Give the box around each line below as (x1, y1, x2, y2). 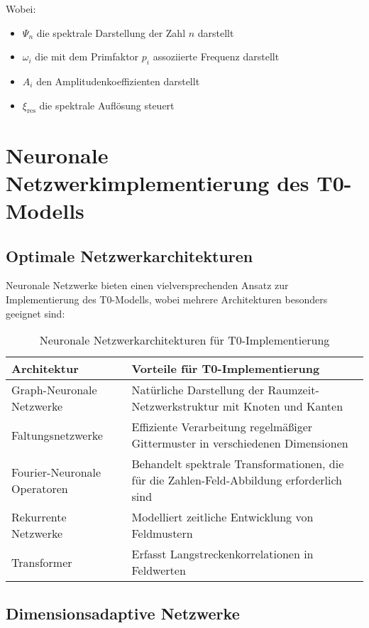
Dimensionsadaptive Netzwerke (6, 602, 240, 624)
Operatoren (11, 480, 68, 497)
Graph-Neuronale (11, 381, 97, 399)
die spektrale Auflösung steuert (39, 97, 175, 112)
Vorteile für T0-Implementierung (131, 360, 320, 377)
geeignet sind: (6, 305, 65, 320)
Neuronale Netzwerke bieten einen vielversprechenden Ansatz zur (6, 278, 289, 293)
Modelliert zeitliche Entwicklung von (131, 509, 314, 526)
